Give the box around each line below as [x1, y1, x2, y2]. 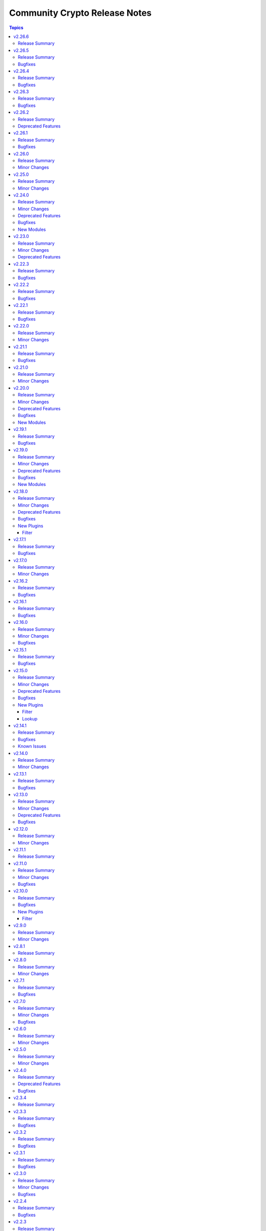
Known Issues [18, 744, 46, 749]
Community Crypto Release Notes [9, 7, 152, 18]
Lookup [22, 715, 38, 721]
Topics [9, 25, 24, 31]
